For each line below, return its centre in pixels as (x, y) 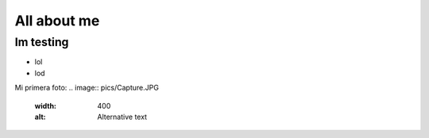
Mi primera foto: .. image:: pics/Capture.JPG (87, 88)
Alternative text (122, 117)
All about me (57, 21)
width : (46, 105)
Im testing (42, 42)
